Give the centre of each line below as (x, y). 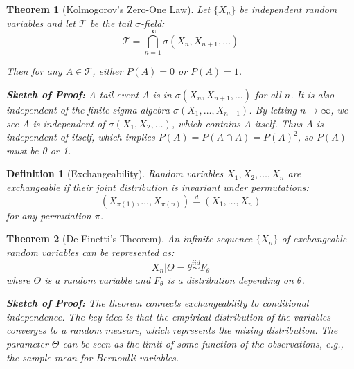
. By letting (273, 109)
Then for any (34, 71)
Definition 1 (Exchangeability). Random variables (115, 173)
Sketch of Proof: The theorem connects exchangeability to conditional (158, 303)
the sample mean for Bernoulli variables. (93, 357)
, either (108, 71)
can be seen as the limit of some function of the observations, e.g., (203, 344)
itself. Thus (278, 123)
